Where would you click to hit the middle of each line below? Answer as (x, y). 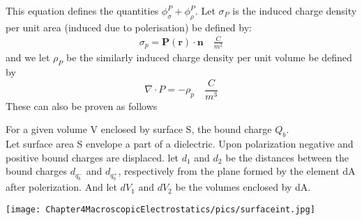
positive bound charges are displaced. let (92, 157)
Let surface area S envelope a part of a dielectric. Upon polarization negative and (180, 144)
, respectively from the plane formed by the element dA (237, 171)
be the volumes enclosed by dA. (243, 187)
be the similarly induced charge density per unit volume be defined (209, 57)
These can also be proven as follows (82, 105)
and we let (28, 57)
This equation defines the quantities (82, 10)
